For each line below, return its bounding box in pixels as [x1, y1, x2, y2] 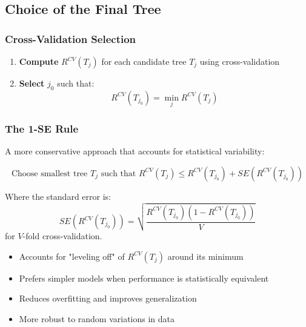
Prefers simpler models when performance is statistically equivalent [19, 271, 269, 284]
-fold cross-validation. [22, 230, 102, 242]
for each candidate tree [101, 55, 187, 67]
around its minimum [167, 249, 244, 262]
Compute [19, 55, 59, 67]
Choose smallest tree [11, 169, 88, 178]
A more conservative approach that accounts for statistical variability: [5, 145, 265, 157]
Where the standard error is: [5, 190, 111, 202]
